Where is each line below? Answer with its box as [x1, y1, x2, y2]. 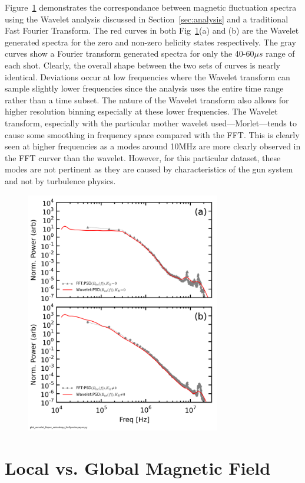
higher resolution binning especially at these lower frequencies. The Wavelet [5, 105, 278, 118]
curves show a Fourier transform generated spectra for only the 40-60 [5, 47, 254, 60]
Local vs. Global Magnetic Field [5, 455, 271, 479]
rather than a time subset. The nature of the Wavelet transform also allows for [5, 93, 289, 106]
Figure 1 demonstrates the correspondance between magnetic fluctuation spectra [5, 1, 297, 13]
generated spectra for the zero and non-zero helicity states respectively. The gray [5, 35, 296, 48]
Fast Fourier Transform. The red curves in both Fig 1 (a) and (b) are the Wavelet [5, 24, 299, 37]
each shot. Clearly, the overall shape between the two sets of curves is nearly [5, 58, 280, 71]
